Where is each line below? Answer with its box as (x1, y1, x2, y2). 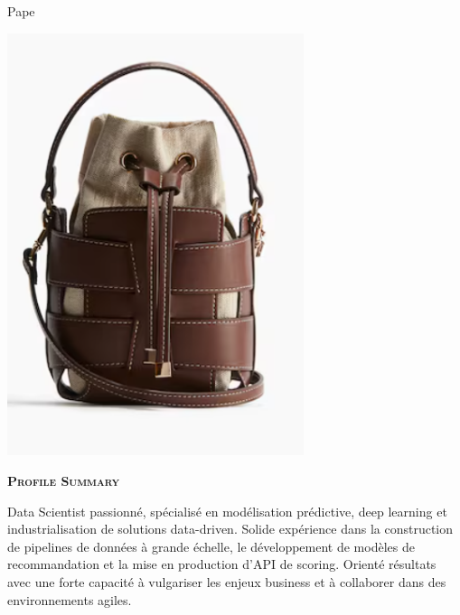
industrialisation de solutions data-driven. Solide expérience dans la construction (7, 519, 454, 538)
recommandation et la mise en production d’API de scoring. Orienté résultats (7, 554, 437, 573)
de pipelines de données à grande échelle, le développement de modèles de (7, 536, 415, 555)
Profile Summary (7, 471, 120, 490)
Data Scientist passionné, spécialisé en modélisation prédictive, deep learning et (7, 501, 447, 520)
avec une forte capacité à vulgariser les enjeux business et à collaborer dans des (7, 573, 446, 591)
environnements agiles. (7, 590, 132, 609)
